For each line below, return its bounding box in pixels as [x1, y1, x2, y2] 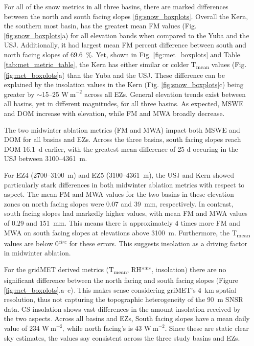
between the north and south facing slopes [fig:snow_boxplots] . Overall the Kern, [4, 11, 248, 21]
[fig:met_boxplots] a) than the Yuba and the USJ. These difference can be [4, 69, 225, 80]
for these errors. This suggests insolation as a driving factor [69, 238, 248, 248]
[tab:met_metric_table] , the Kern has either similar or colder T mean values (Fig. [4, 59, 247, 70]
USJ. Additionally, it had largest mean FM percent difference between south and [4, 40, 246, 50]
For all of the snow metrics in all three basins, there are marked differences [4, 1, 229, 11]
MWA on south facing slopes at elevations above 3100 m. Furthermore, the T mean [4, 227, 251, 239]
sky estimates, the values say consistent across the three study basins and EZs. [4, 332, 240, 343]
